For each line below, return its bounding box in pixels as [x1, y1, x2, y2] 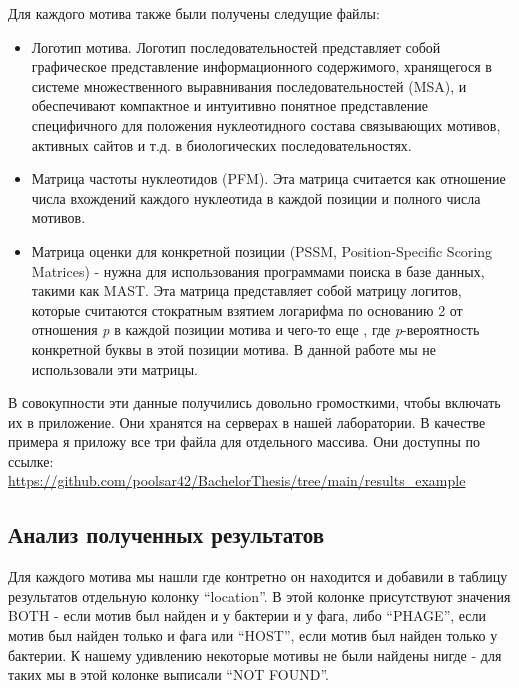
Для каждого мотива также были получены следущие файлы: [8, 3, 380, 23]
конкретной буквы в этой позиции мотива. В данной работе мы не [31, 338, 436, 359]
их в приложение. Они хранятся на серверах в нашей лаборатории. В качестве [8, 411, 486, 432]
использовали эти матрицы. [31, 358, 199, 379]
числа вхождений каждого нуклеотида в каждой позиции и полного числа [31, 187, 481, 208]
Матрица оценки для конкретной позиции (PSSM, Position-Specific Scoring [31, 240, 493, 261]
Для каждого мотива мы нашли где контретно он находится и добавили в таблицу [8, 566, 508, 587]
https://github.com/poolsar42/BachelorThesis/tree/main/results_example [8, 470, 466, 491]
